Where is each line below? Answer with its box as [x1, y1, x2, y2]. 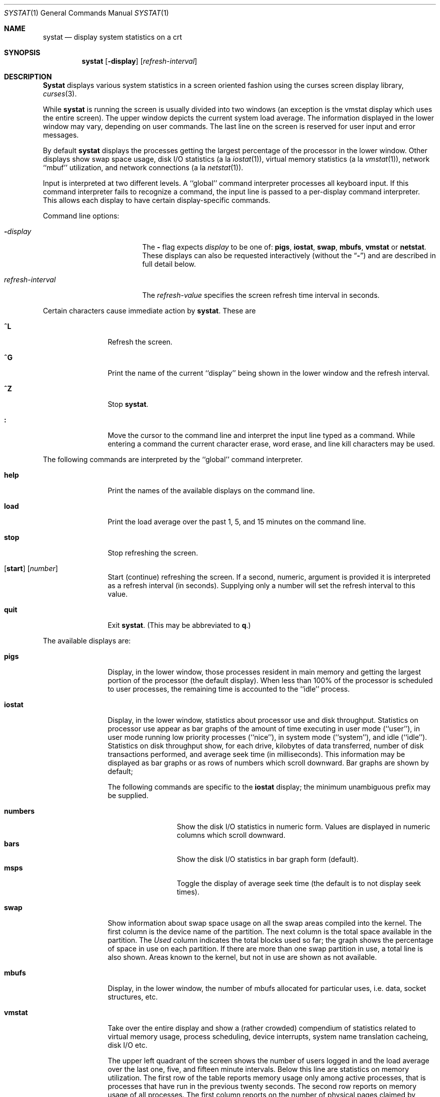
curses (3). [43, 89, 77, 98]
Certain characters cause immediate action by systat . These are [43, 306, 256, 315]
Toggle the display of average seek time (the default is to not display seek [177, 879, 421, 888]
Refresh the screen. [107, 338, 173, 346]
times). [177, 888, 199, 896]
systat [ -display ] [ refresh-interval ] [81, 57, 197, 65]
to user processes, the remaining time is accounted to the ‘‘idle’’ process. [107, 685, 350, 693]
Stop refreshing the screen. [107, 548, 198, 557]
